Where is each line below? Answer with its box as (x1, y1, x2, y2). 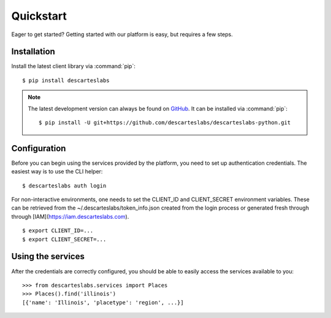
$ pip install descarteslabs (22, 77, 110, 84)
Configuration (11, 143, 66, 153)
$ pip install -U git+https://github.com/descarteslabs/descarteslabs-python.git (39, 119, 291, 126)
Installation (11, 47, 55, 57)
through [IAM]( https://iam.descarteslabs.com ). (11, 213, 129, 220)
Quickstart (11, 9, 67, 23)
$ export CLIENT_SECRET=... (22, 236, 107, 243)
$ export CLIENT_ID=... (22, 227, 94, 234)
